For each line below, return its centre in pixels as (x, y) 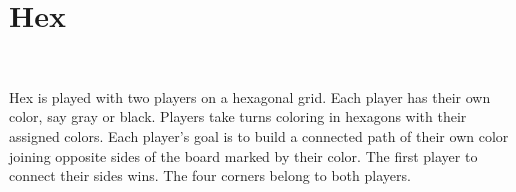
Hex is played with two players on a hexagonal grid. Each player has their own (250, 96)
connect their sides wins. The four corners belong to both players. (210, 175)
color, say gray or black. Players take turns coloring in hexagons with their (238, 116)
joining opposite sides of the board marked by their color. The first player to (243, 155)
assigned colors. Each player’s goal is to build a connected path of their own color (259, 135)
